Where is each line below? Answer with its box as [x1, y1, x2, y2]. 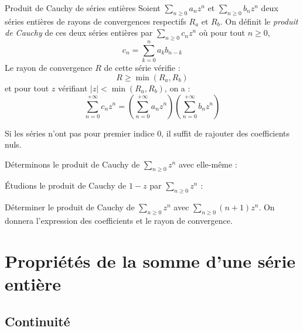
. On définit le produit [220, 15, 298, 27]
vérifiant [57, 81, 88, 94]
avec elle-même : [178, 158, 237, 170]
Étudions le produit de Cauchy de [5, 179, 127, 192]
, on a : [164, 81, 190, 94]
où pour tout [199, 26, 245, 39]
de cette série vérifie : [104, 62, 181, 74]
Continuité [5, 312, 70, 330]
